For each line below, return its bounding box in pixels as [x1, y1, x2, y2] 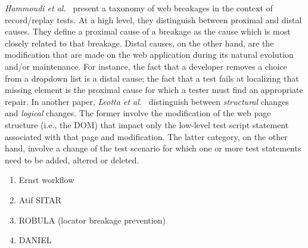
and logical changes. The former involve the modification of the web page [5, 107, 271, 119]
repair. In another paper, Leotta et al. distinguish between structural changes [5, 95, 289, 107]
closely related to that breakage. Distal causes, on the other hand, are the [5, 36, 274, 49]
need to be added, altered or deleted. [5, 153, 139, 166]
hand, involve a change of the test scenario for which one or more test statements [5, 142, 301, 154]
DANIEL [18, 234, 52, 246]
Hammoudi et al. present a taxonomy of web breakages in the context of [5, 2, 273, 14]
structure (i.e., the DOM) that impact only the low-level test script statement [5, 118, 289, 131]
